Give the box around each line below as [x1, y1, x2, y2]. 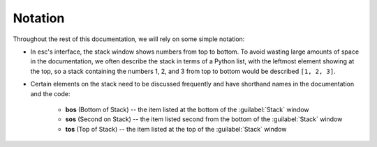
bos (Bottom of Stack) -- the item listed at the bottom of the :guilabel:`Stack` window [65, 105, 310, 114]
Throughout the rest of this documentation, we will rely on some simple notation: [13, 35, 245, 43]
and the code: [30, 89, 71, 98]
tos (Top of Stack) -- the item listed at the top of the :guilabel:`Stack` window [65, 125, 287, 133]
